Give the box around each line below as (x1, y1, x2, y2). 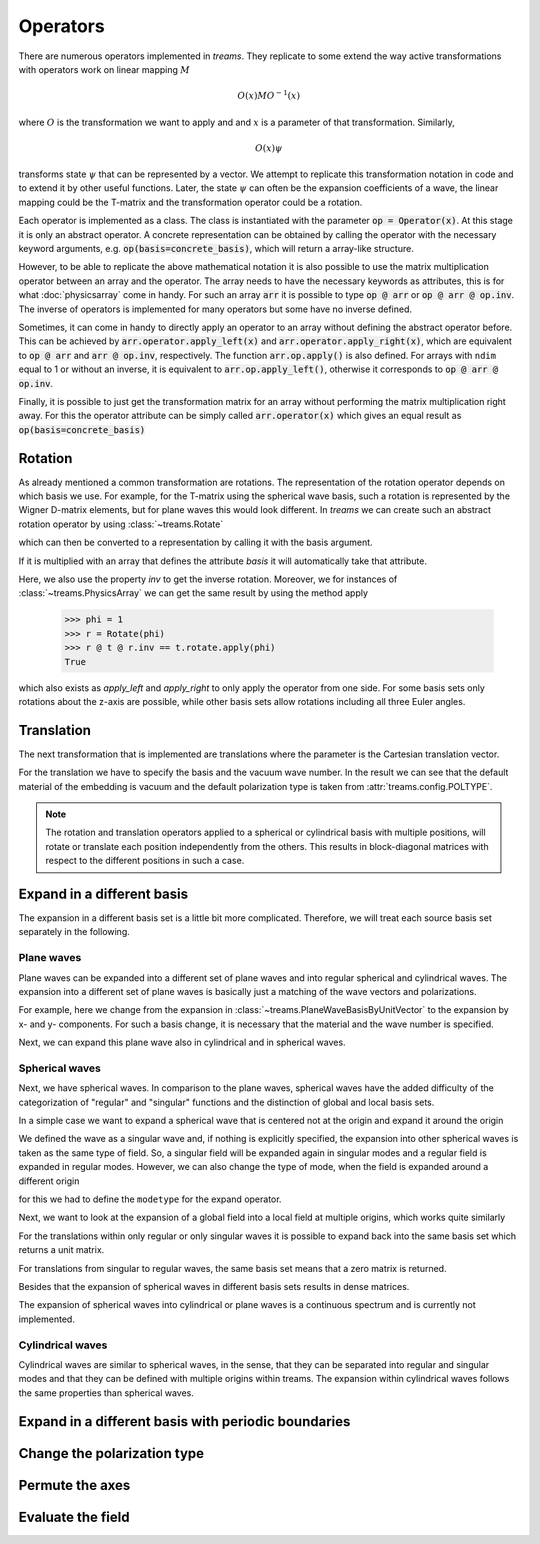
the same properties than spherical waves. (18, 1386, 195, 1399)
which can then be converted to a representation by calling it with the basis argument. (18, 536, 374, 549)
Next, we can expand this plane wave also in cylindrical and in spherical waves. (18, 1036, 346, 1049)
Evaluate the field (18, 1508, 130, 1525)
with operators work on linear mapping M (18, 63, 190, 75)
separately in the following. (18, 926, 130, 938)
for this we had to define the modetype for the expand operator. (18, 1193, 282, 1205)
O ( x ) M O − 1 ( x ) (237, 88, 300, 102)
